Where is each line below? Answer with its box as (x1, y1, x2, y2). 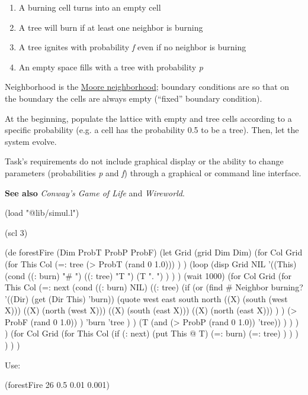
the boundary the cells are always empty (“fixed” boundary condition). (5, 92, 262, 104)
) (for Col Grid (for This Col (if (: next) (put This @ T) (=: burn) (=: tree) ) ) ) (5, 327, 299, 339)
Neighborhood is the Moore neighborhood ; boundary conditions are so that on (5, 80, 290, 93)
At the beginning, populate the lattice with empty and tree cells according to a (5, 112, 292, 124)
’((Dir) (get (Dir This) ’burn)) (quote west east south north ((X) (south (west (5, 292, 288, 305)
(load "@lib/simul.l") (5, 206, 79, 219)
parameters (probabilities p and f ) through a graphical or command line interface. (5, 166, 301, 179)
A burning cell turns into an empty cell (18, 1, 161, 13)
